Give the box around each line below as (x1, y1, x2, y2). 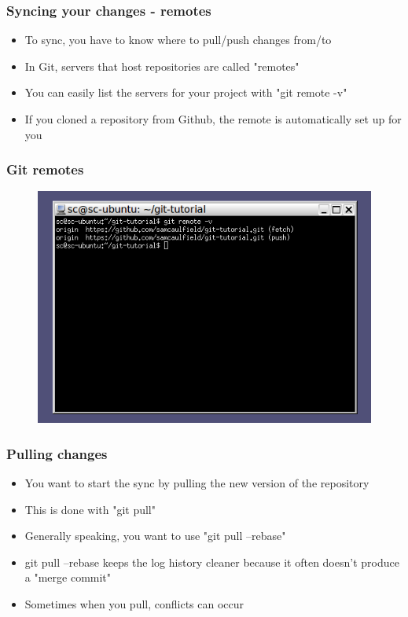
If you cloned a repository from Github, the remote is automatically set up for (24, 111, 402, 127)
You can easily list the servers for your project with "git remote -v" (24, 84, 347, 101)
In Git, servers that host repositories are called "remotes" (24, 57, 300, 74)
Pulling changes (6, 443, 108, 463)
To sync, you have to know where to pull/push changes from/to (24, 31, 332, 48)
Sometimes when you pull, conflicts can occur (24, 595, 244, 611)
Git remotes (6, 160, 84, 179)
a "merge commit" (24, 569, 112, 586)
